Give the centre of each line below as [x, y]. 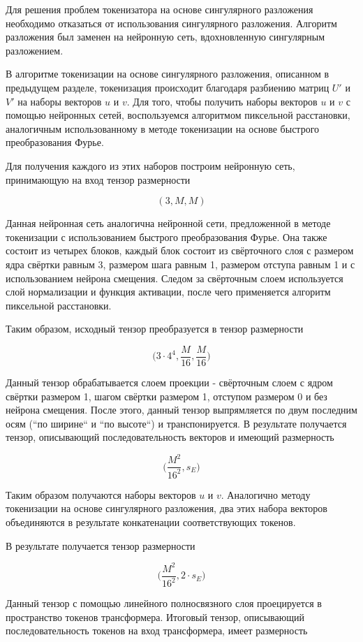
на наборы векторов [60, 101]
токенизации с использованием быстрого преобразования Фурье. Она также [166, 236]
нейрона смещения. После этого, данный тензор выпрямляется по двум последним [181, 410]
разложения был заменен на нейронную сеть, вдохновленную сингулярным [165, 37]
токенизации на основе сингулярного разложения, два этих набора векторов [166, 508]
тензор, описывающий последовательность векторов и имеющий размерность [170, 437]
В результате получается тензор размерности [101, 545]
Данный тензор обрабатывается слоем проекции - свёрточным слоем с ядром [169, 382]
